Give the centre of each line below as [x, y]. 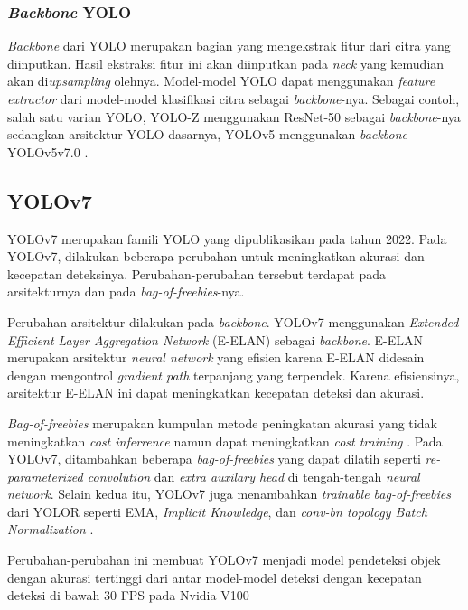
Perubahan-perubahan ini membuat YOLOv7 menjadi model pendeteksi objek [224, 560]
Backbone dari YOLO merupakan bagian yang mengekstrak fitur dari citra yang [229, 46]
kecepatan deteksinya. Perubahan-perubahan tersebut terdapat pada [197, 273]
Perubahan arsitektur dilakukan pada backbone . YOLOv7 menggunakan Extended [233, 321]
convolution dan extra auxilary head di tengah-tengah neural [253, 476]
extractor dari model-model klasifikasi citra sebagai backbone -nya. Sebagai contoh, [234, 99]
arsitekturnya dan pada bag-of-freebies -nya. [126, 291]
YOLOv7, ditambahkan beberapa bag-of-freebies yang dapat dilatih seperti [214, 459]
